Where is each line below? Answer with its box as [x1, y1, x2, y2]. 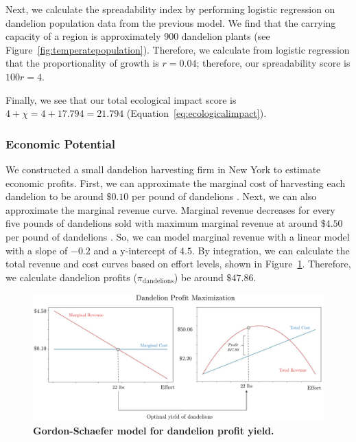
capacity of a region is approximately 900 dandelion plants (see [5, 29, 270, 43]
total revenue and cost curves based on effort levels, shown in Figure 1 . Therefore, [5, 256, 351, 271]
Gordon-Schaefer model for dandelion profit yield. [33, 423, 274, 438]
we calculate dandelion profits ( [5, 269, 137, 284]
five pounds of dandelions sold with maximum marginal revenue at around [5, 216, 318, 230]
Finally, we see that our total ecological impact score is [5, 92, 237, 107]
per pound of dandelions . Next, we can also [132, 189, 317, 203]
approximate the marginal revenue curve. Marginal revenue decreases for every [5, 202, 335, 217]
